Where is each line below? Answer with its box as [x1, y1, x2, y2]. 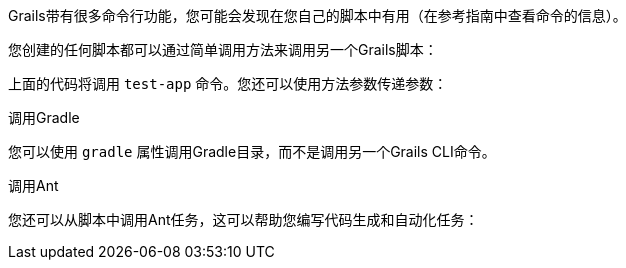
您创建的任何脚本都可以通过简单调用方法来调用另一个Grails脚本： [8, 41, 438, 58]
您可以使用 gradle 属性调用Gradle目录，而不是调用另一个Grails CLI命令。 [8, 143, 496, 160]
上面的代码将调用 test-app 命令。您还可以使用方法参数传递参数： [8, 75, 448, 92]
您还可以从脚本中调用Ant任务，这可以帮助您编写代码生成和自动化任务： [8, 211, 479, 228]
